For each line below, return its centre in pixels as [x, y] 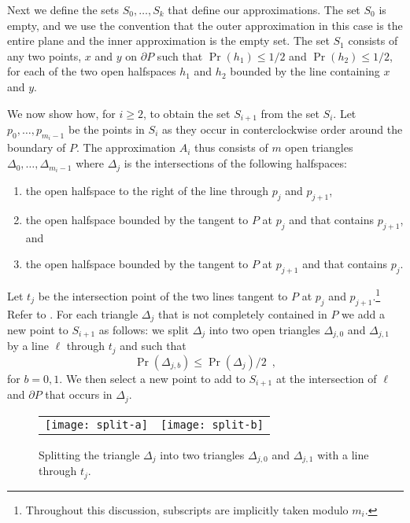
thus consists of [231, 147]
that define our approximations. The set [264, 9]
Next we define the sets [63, 9]
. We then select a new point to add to [152, 378]
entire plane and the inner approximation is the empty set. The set [168, 41]
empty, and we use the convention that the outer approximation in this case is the [205, 25]
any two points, [44, 55]
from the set [290, 113]
